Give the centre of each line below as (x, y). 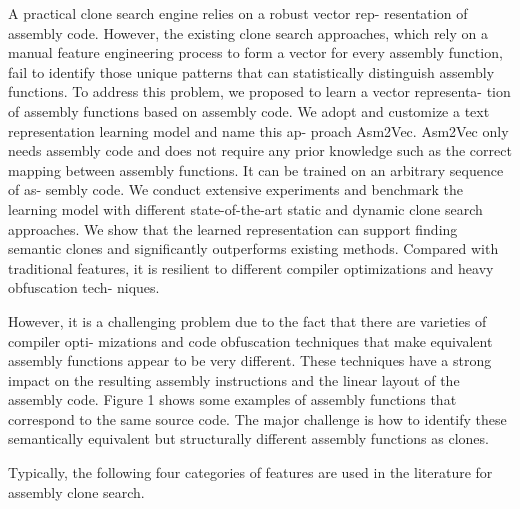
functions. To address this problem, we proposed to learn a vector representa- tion (259, 91)
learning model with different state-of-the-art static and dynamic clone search (245, 208)
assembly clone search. (76, 491)
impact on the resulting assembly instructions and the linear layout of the (234, 379)
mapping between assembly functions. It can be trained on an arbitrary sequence (256, 169)
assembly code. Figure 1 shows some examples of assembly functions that (232, 399)
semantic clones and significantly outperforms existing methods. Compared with (253, 248)
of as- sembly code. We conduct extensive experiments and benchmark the (235, 189)
